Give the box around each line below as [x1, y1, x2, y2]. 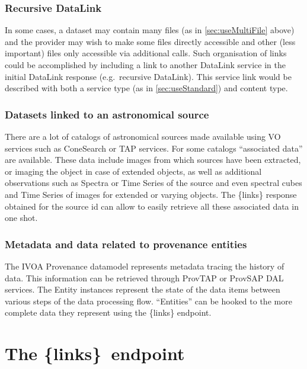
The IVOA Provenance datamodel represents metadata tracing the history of [5, 259, 284, 272]
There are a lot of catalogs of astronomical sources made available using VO [5, 130, 281, 142]
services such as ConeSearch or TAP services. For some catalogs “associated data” [5, 142, 303, 154]
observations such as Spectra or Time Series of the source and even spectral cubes [5, 177, 302, 189]
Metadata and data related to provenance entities [5, 236, 247, 251]
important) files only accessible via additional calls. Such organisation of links [5, 47, 287, 59]
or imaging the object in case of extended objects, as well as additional [5, 165, 262, 177]
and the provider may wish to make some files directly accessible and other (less [5, 35, 296, 47]
